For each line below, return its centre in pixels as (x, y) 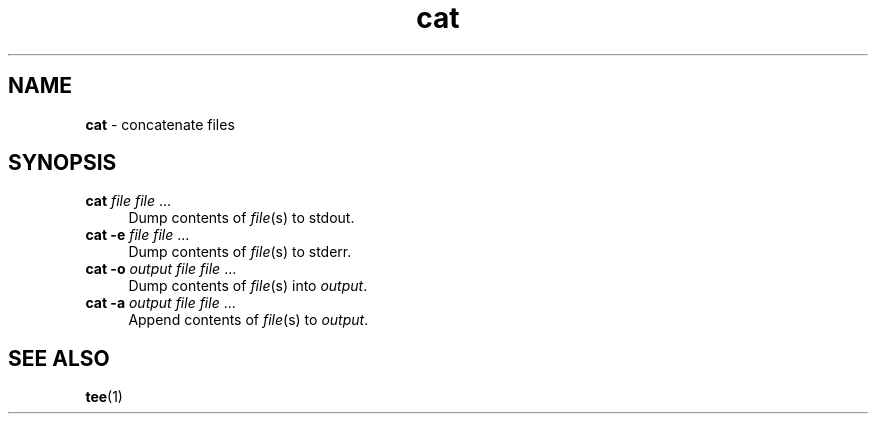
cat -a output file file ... (160, 303)
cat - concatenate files (160, 124)
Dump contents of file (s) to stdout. (241, 218)
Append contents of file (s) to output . (248, 320)
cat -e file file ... (137, 235)
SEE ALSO (59, 358)
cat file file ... (128, 201)
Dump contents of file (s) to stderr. (240, 252)
